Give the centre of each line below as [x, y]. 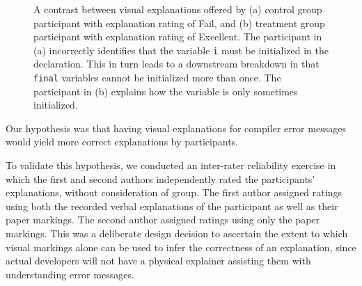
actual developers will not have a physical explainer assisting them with [158, 261]
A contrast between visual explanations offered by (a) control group [178, 9]
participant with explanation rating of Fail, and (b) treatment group [179, 23]
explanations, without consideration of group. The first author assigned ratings [174, 192]
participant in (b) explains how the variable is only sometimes [166, 91]
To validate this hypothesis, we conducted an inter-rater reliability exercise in [171, 165]
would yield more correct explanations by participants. [122, 142]
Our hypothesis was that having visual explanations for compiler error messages [176, 128]
